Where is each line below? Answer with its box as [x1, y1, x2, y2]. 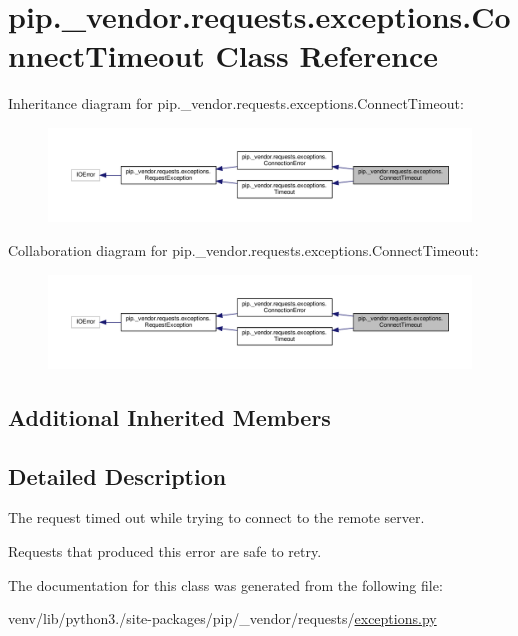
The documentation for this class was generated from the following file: [8, 574, 443, 595]
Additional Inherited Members [8, 401, 331, 432]
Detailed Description [8, 460, 227, 491]
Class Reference [215, 35, 438, 76]
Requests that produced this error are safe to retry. [8, 541, 322, 562]
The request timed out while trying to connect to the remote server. [8, 507, 425, 528]
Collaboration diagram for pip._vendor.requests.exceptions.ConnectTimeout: [8, 239, 479, 260]
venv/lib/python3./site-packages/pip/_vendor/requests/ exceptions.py [8, 608, 437, 629]
